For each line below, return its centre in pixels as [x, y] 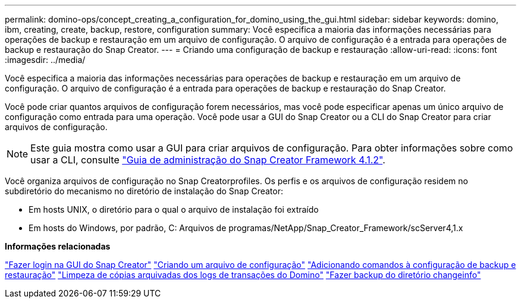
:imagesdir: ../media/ [45, 60]
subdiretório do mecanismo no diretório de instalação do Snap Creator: [144, 191]
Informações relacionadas [58, 246]
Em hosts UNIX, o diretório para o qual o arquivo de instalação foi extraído [174, 209]
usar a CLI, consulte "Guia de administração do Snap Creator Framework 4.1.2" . [208, 160]
